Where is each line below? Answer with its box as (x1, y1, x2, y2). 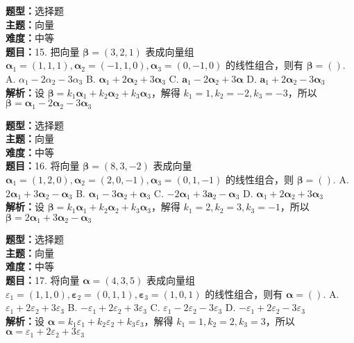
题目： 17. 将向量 (6, 273, 80, 287)
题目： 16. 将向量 (6, 158, 80, 173)
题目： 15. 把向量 (6, 44, 80, 58)
